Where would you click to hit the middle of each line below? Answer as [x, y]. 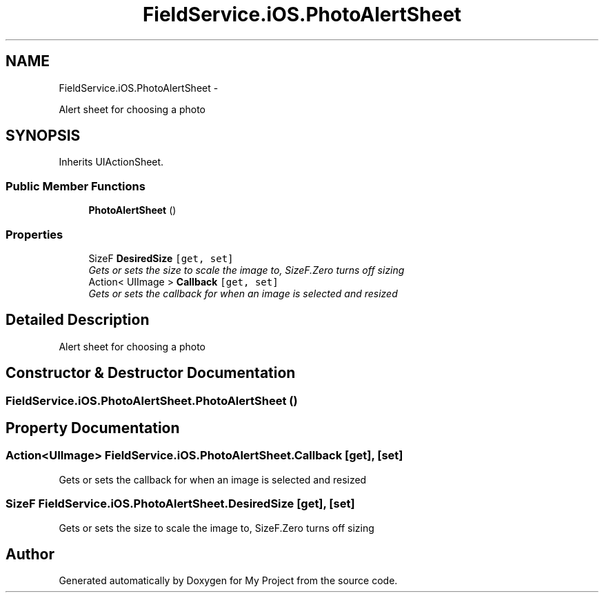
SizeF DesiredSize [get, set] [161, 258]
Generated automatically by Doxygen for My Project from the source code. [228, 581]
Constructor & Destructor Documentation [151, 373]
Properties [34, 234]
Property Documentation [93, 428]
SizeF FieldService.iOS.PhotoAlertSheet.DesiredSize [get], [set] [180, 504]
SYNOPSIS [43, 136]
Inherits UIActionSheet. [111, 162]
